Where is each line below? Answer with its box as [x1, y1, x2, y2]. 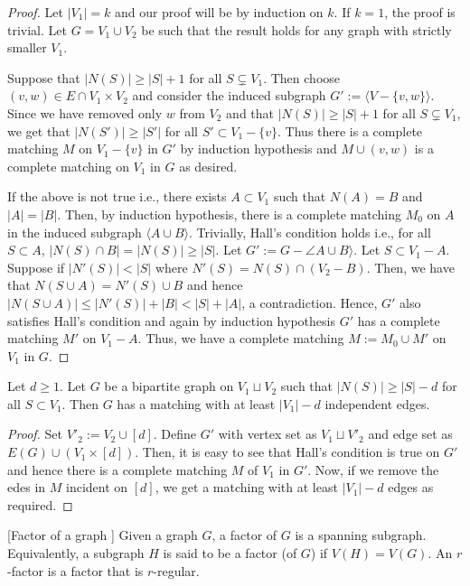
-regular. [153, 561, 200, 580]
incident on [65, 478, 128, 497]
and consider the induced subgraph [132, 86, 326, 105]
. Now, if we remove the [307, 460, 439, 479]
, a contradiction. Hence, [241, 293, 378, 312]
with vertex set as [218, 424, 317, 443]
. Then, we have [366, 257, 455, 276]
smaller [7, 38, 47, 57]
